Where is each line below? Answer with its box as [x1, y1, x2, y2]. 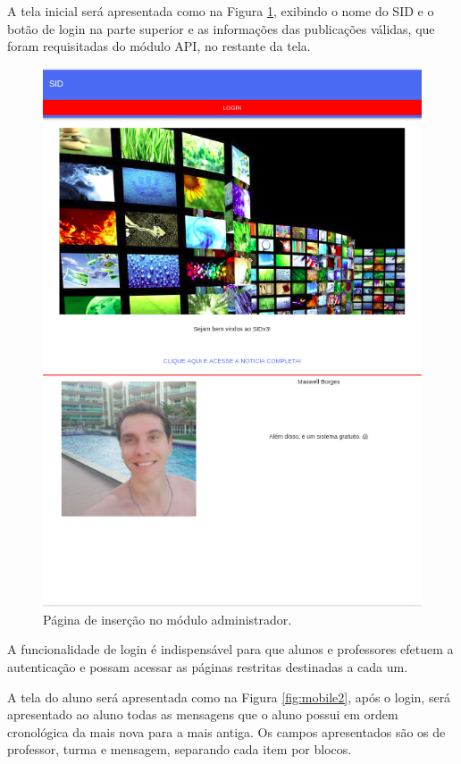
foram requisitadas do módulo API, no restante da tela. [7, 37, 311, 55]
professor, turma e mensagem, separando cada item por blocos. [7, 740, 352, 759]
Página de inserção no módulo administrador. [43, 609, 292, 628]
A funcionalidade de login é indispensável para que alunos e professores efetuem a [7, 640, 454, 659]
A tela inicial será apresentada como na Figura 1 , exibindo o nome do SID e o [7, 2, 434, 20]
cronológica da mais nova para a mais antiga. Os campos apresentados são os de [7, 722, 446, 741]
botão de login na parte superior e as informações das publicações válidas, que [7, 19, 435, 38]
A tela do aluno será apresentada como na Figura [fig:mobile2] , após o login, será [7, 687, 451, 706]
